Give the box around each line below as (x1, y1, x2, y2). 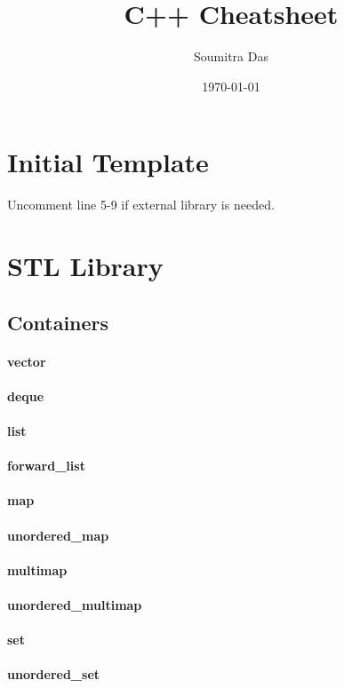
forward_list (7, 456, 85, 475)
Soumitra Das (194, 47, 268, 66)
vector (7, 352, 46, 370)
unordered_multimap (7, 595, 142, 613)
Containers (7, 308, 109, 336)
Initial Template (7, 144, 209, 180)
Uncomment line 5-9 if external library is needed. (7, 195, 275, 214)
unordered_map (7, 526, 109, 544)
